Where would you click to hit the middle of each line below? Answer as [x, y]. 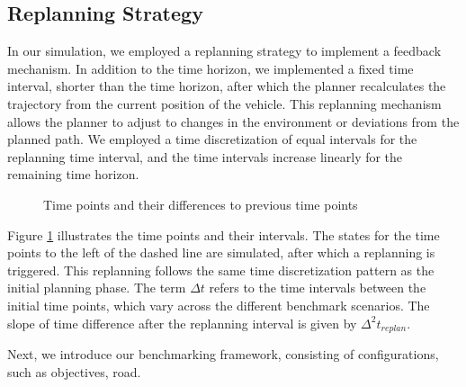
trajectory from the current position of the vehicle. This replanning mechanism [224, 103]
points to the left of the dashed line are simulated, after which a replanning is [221, 252]
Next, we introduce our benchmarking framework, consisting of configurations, [223, 353]
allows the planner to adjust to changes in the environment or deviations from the [233, 121]
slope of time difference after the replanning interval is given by [182, 323]
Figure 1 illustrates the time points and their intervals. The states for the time [224, 234]
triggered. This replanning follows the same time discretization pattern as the [221, 270]
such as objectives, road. [74, 371]
